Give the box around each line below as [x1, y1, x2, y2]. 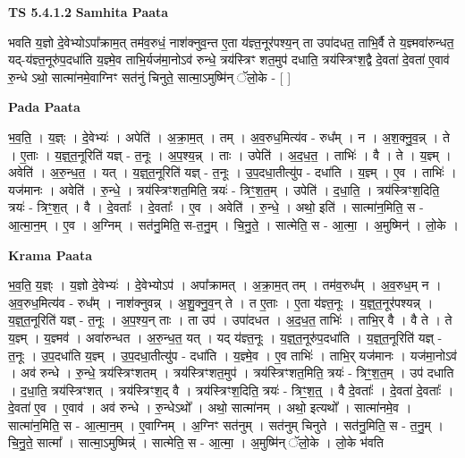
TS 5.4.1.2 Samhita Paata [8, 3, 169, 21]
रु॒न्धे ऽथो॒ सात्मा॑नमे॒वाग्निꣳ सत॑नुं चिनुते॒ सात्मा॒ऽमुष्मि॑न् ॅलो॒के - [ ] [8, 67, 292, 86]
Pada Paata [8, 98, 80, 116]
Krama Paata [8, 245, 92, 264]
